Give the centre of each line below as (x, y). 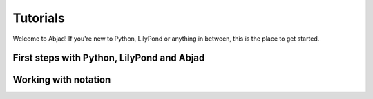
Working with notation (62, 80)
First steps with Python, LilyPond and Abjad (109, 58)
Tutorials (39, 18)
